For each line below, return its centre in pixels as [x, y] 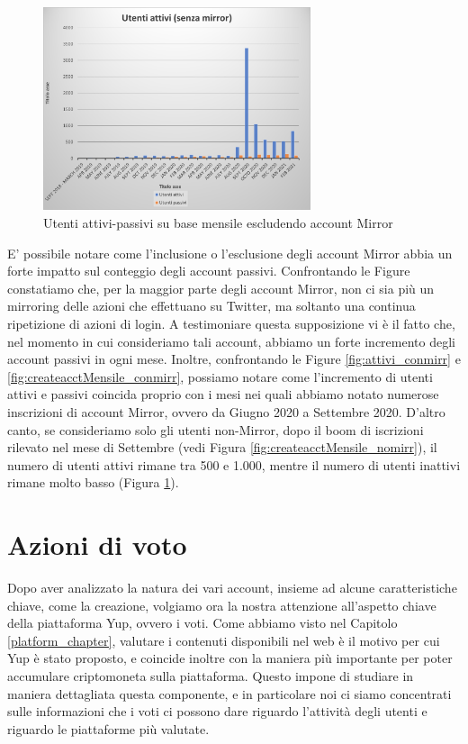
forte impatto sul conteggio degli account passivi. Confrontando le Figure [209, 271]
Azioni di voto [97, 544]
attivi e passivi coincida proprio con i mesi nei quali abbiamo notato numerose [223, 394]
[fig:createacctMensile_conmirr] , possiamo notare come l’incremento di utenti [220, 376]
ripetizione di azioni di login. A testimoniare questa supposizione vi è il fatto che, [231, 324]
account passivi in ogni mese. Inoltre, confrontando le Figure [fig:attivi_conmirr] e [234, 359]
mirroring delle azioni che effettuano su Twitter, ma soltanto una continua [211, 306]
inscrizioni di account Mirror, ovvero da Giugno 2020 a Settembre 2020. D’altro [226, 412]
